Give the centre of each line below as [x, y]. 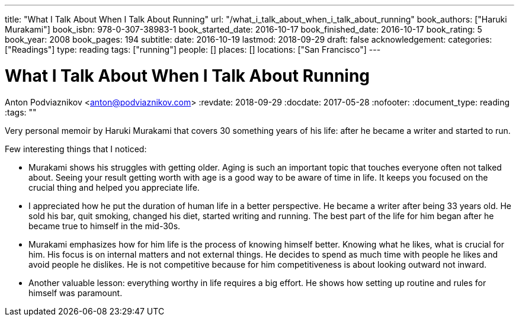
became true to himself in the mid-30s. [105, 226]
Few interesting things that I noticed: [76, 149]
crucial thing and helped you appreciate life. [114, 187]
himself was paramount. [76, 293]
